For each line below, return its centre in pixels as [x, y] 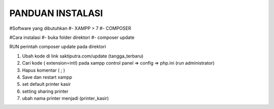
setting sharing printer [45, 91]
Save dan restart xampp [47, 77]
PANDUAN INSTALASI [56, 13]
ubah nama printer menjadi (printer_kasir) [65, 98]
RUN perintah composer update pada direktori [58, 47]
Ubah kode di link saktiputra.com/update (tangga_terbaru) [83, 56]
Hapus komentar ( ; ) [44, 70]
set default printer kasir [46, 84]
